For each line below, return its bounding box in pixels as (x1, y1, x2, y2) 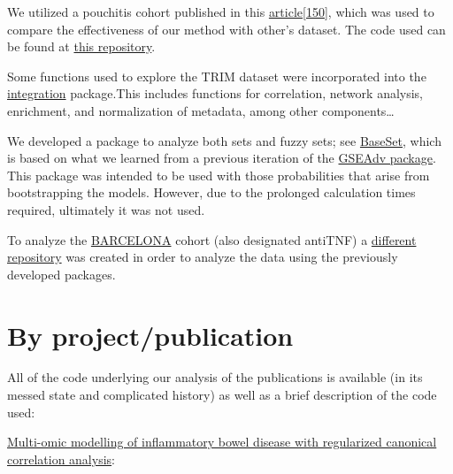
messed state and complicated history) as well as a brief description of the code (7, 386, 437, 404)
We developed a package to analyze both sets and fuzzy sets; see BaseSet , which (7, 131, 441, 149)
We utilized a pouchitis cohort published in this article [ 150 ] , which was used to (7, 3, 434, 20)
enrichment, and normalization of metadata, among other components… (7, 101, 395, 119)
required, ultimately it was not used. (7, 200, 205, 218)
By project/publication (7, 317, 294, 353)
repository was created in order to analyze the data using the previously (7, 248, 398, 266)
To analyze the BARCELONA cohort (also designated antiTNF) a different (7, 230, 417, 248)
